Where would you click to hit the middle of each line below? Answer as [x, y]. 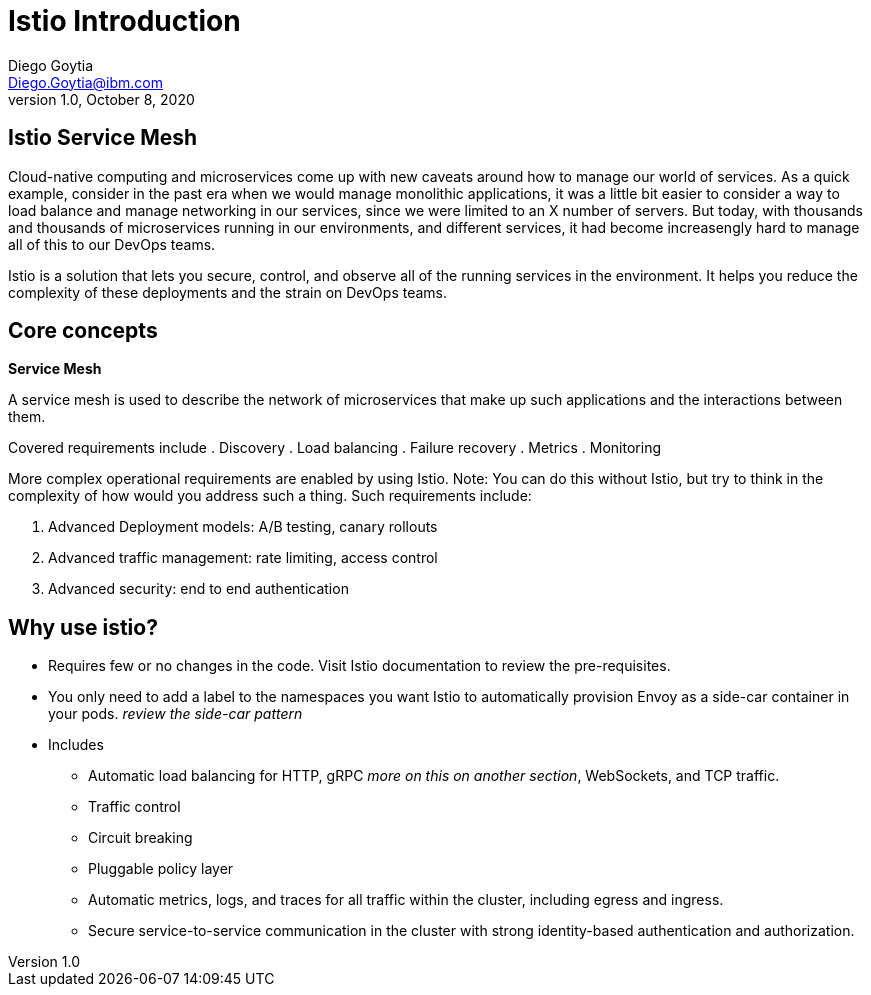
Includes [76, 745]
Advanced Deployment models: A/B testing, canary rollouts [243, 527]
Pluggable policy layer [161, 869]
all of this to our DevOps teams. [112, 244]
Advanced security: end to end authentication [198, 589]
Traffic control [134, 807]
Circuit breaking [140, 838]
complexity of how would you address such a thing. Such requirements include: [270, 496]
